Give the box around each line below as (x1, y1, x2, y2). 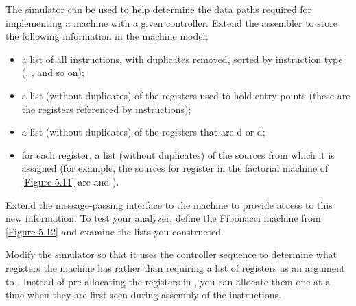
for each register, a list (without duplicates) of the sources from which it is (21, 147, 335, 162)
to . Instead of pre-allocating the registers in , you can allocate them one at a (5, 274, 331, 288)
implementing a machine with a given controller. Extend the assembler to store (5, 15, 337, 29)
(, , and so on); (21, 65, 84, 79)
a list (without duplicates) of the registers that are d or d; (21, 125, 265, 139)
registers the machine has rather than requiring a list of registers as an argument (5, 260, 345, 275)
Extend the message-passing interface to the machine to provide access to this (5, 197, 333, 212)
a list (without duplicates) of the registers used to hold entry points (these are (21, 88, 351, 102)
